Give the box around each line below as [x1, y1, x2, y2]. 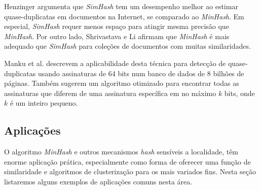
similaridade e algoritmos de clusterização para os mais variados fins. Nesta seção [4, 166, 256, 177]
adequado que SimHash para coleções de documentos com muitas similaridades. [4, 41, 251, 51]
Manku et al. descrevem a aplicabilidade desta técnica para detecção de [4, 57, 226, 68]
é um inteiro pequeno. [10, 98, 78, 108]
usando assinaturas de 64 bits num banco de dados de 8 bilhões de [38, 68, 244, 78]
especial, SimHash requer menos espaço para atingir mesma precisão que [4, 21, 229, 31]
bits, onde [224, 87, 255, 98]
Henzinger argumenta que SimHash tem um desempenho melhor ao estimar [4, 1, 238, 11]
